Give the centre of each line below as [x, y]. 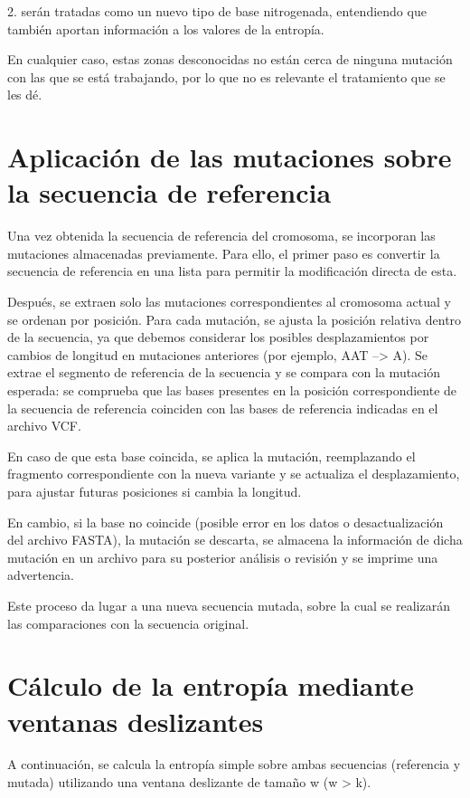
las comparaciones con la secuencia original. [128, 623]
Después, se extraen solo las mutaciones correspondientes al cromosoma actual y [229, 302]
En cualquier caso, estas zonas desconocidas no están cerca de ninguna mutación [230, 59]
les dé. [25, 95]
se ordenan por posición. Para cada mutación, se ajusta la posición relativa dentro [235, 319]
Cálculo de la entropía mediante [211, 685]
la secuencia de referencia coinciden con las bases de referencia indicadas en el [223, 408]
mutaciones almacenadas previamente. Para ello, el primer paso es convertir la [224, 253]
